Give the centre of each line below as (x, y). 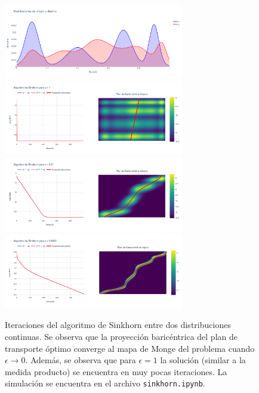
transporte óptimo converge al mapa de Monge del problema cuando (130, 348)
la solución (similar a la (203, 360)
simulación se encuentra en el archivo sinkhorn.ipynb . (105, 383)
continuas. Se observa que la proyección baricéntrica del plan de (121, 336)
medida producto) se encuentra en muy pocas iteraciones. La (116, 371)
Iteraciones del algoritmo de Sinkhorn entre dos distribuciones (118, 325)
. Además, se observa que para (81, 360)
